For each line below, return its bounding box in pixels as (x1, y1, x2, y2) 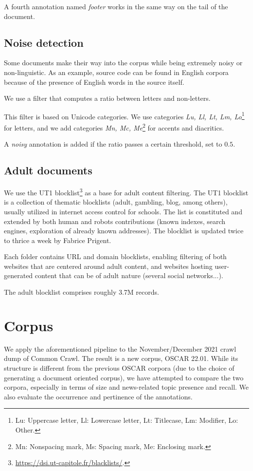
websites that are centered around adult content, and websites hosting (4, 261, 213, 271)
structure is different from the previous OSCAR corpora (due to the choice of (4, 362, 235, 373)
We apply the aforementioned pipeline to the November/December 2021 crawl (4, 343, 236, 354)
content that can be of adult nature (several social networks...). (35, 270, 223, 281)
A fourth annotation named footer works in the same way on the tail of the (4, 1, 228, 11)
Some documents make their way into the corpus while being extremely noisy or (4, 57, 243, 68)
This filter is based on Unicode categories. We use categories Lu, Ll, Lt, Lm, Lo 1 (4, 110, 245, 121)
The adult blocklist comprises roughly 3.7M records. (4, 287, 159, 297)
